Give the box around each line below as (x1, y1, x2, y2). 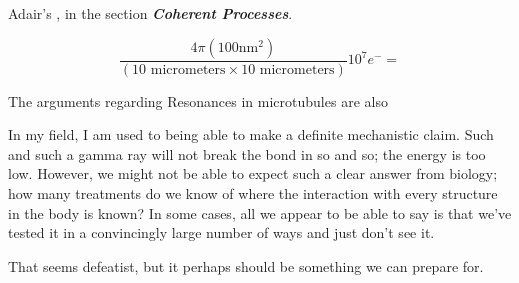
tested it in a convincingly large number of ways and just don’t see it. (8, 222, 435, 243)
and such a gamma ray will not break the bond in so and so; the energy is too (8, 143, 486, 164)
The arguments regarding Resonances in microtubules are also (8, 90, 388, 111)
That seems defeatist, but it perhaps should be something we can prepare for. (8, 255, 484, 276)
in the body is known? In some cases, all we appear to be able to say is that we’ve (8, 202, 512, 223)
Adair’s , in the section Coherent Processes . (8, 3, 293, 23)
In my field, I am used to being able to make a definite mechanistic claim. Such (8, 124, 494, 145)
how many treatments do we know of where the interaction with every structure (8, 183, 498, 203)
